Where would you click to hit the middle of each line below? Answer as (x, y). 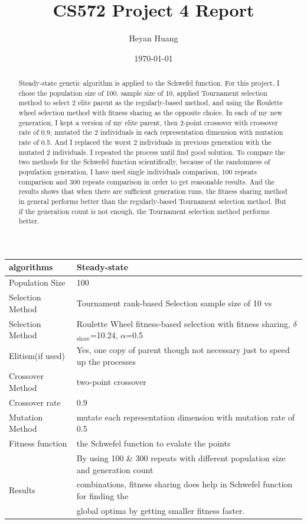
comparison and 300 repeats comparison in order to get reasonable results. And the (147, 181)
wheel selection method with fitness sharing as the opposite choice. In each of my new (151, 113)
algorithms (31, 267)
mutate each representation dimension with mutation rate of (186, 417)
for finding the (102, 496)
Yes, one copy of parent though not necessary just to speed (183, 350)
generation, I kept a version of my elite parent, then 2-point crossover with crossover (148, 122)
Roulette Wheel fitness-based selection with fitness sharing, (183, 323)
